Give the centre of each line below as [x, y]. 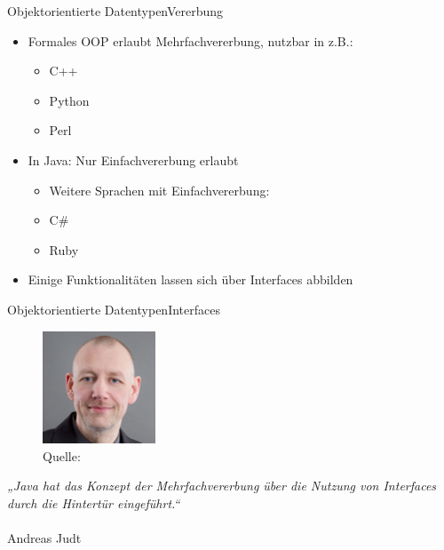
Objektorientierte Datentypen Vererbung [115, 11]
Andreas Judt [44, 538]
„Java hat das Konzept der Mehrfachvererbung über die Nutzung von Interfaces [222, 486]
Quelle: [62, 455]
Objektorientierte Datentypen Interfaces [114, 309]
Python [69, 100]
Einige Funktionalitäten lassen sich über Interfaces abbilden [190, 279]
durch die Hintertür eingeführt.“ [94, 502]
